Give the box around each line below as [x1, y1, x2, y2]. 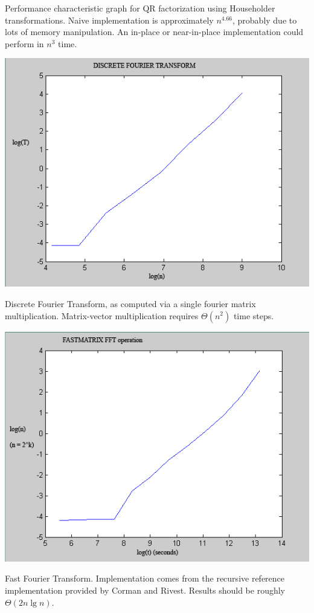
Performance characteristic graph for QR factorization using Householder [5, 2, 275, 14]
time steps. [233, 309, 274, 322]
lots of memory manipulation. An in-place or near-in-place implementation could [5, 25, 304, 38]
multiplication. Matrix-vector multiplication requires [5, 309, 199, 322]
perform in [5, 37, 44, 50]
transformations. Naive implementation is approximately [5, 13, 214, 26]
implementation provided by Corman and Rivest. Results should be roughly [5, 584, 286, 596]
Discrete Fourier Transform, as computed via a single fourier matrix [5, 297, 256, 310]
